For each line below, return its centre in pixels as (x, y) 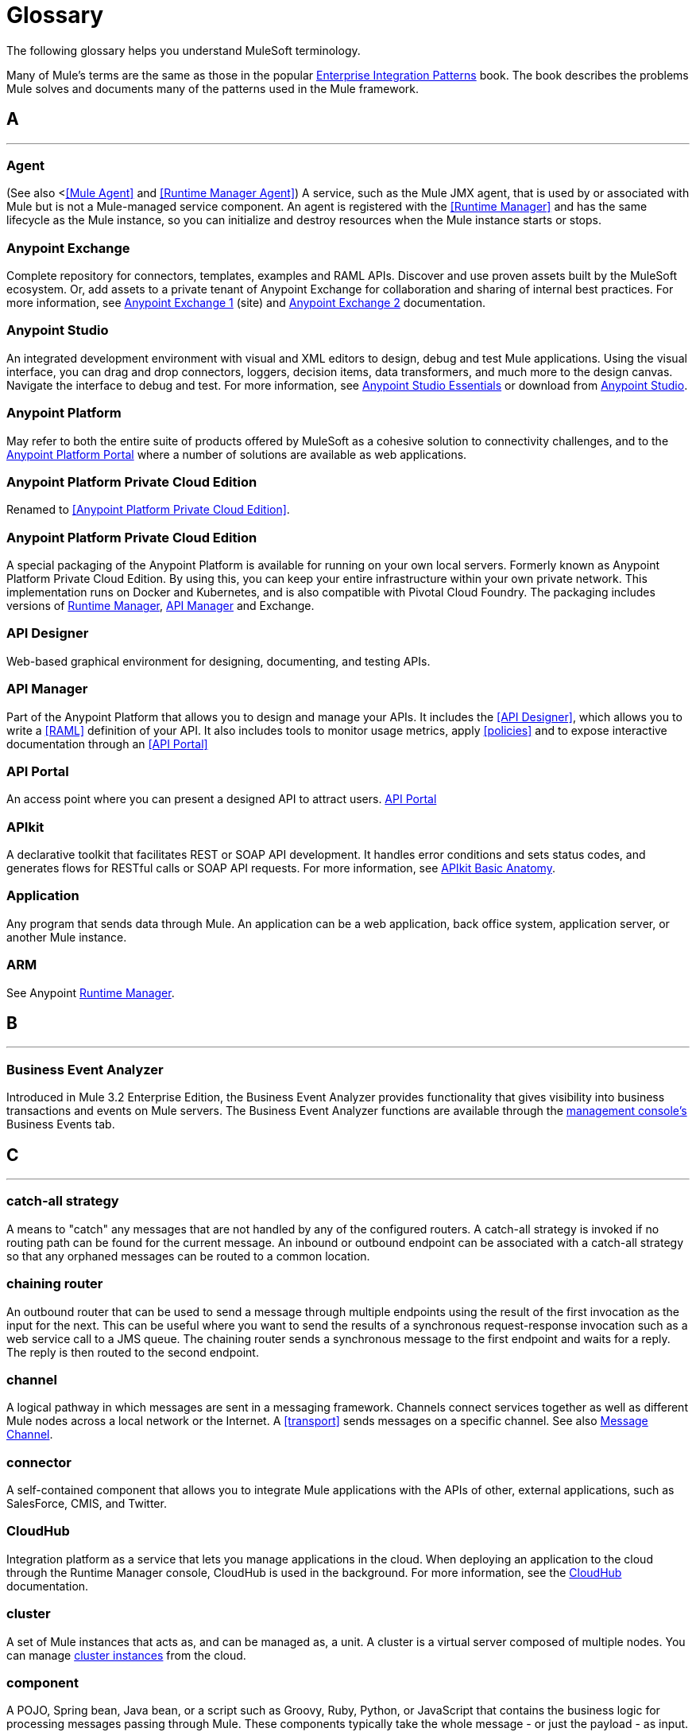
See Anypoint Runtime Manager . (91, 992)
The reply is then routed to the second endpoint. (133, 1352)
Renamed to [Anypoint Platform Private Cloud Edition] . (148, 510)
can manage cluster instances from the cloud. (126, 1655)
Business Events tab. (61, 1124)
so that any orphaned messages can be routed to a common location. (188, 1256)
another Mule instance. (67, 937)
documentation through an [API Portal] (107, 744)
